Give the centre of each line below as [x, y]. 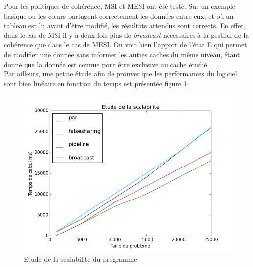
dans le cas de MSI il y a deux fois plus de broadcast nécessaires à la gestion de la [126, 35]
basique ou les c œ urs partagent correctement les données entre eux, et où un [119, 16]
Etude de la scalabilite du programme [80, 258]
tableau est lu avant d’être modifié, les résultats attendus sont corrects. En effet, [125, 25]
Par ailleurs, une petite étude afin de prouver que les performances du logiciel [121, 74]
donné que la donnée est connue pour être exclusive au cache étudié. [107, 64]
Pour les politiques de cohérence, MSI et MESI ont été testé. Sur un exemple [120, 6]
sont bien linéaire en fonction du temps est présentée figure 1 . [97, 83]
